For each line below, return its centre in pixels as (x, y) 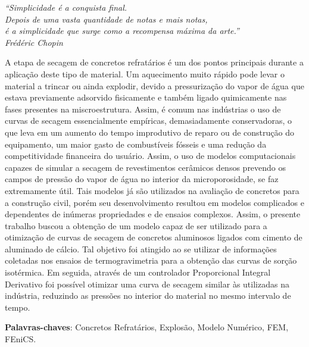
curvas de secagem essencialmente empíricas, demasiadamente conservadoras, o (149, 121)
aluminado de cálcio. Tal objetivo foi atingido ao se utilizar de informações (141, 248)
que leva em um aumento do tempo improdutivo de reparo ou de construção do (149, 132)
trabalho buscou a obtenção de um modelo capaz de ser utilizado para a (136, 225)
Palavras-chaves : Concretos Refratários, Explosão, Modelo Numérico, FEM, (147, 327)
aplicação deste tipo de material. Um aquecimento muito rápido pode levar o (145, 74)
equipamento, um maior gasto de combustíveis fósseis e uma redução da (136, 144)
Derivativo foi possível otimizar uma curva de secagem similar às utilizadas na (147, 284)
